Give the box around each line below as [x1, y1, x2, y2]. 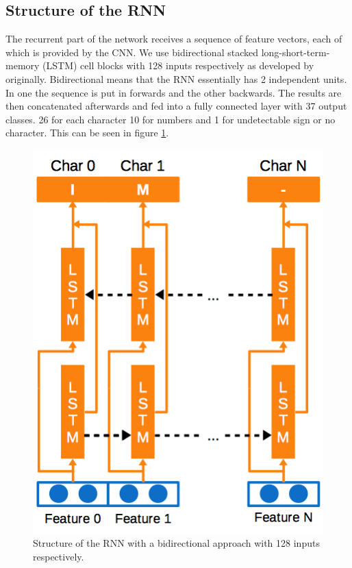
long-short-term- [261, 45, 330, 59]
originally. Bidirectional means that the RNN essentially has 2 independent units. [5, 71, 347, 86]
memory [5, 58, 40, 73]
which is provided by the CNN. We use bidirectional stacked [5, 45, 258, 59]
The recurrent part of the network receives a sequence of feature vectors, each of [5, 32, 342, 46]
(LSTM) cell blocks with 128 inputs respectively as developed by [42, 58, 314, 73]
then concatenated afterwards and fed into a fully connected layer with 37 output [5, 99, 347, 113]
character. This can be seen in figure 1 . [5, 125, 169, 140]
